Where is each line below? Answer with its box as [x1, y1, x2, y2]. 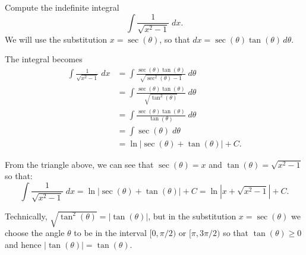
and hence [5, 238, 42, 250]
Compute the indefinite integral [5, 1, 119, 13]
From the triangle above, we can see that [5, 158, 154, 170]
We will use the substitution [5, 33, 108, 45]
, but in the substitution [148, 209, 236, 222]
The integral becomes [5, 53, 83, 65]
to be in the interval [74, 227, 147, 239]
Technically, [5, 209, 48, 222]
